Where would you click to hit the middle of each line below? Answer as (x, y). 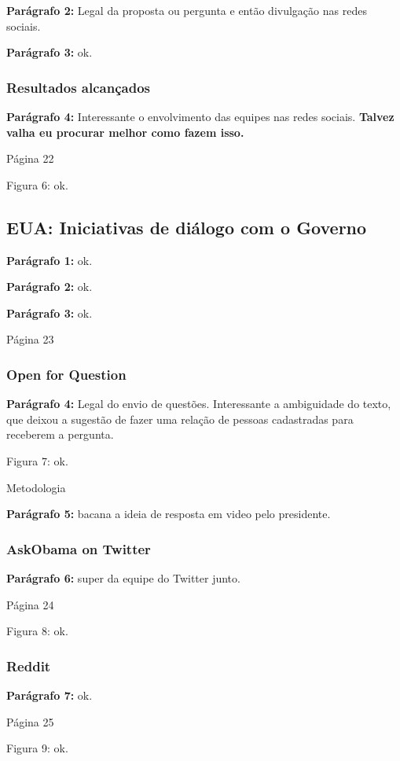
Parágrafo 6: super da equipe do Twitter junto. (123, 577)
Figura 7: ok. (37, 460)
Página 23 (30, 339)
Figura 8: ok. (37, 631)
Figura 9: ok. (37, 748)
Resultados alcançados (78, 87)
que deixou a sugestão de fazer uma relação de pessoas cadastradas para (180, 419)
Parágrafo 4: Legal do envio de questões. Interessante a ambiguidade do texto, (199, 404)
